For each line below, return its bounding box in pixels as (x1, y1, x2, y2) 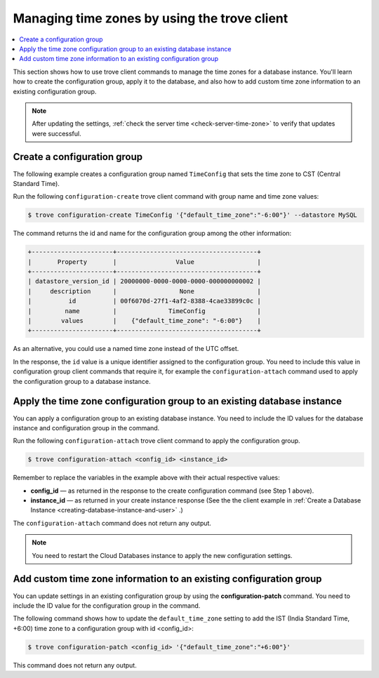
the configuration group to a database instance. (13, 377, 151, 385)
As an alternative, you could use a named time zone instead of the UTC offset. (13, 345, 239, 353)
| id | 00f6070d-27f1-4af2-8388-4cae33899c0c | (27, 297, 261, 305)
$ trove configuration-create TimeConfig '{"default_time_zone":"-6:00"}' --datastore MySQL (27, 211, 357, 219)
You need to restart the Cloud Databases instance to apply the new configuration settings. (32, 551, 293, 559)
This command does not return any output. (13, 660, 137, 670)
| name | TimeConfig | (27, 307, 261, 315)
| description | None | (27, 287, 261, 295)
